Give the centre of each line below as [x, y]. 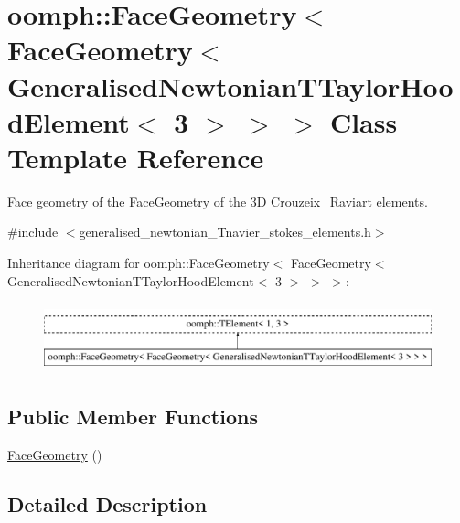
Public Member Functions [133, 416]
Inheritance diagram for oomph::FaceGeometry [139, 263]
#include [33, 232]
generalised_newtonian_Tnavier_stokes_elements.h [225, 232]
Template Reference [136, 157]
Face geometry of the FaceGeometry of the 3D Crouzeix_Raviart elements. [218, 201]
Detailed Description [107, 503]
